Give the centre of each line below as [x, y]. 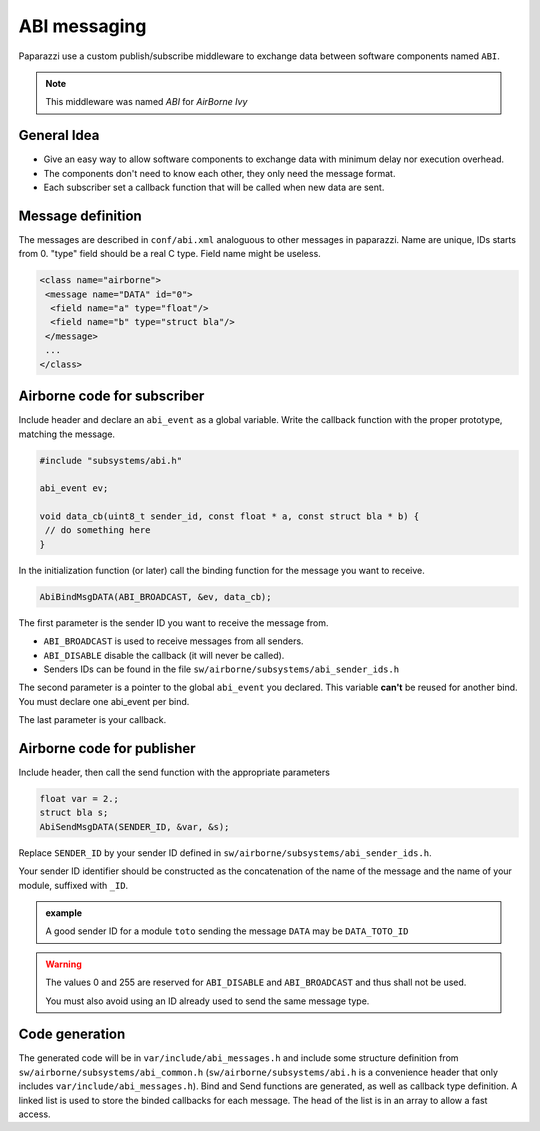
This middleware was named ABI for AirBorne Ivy [146, 102]
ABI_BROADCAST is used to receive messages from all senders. [173, 641]
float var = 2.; [79, 799]
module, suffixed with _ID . [73, 885]
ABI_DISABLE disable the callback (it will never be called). [164, 655]
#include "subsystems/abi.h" [111, 460]
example [64, 912]
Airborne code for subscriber [111, 396]
